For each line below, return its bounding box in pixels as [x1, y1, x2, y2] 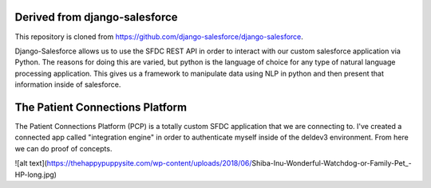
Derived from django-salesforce [14, 10, 179, 24]
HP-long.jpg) [14, 170, 57, 179]
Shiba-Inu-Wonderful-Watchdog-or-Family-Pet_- [251, 159, 412, 168]
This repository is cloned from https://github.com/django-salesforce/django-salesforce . [14, 32, 303, 41]
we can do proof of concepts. [14, 143, 113, 153]
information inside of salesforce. [14, 80, 121, 89]
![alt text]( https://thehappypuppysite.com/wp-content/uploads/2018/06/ [14, 159, 252, 168]
